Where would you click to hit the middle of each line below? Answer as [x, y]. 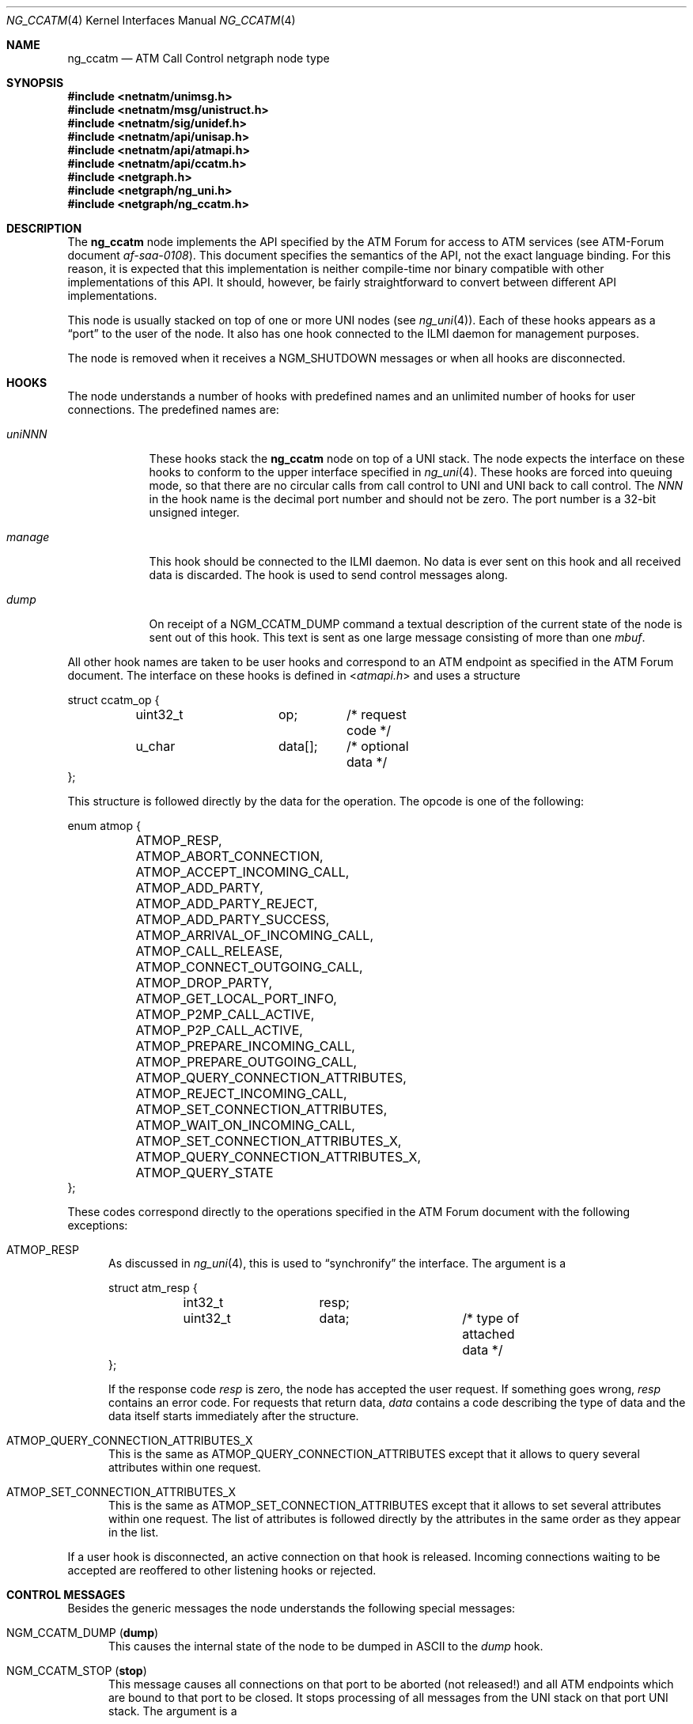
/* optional [377, 746]
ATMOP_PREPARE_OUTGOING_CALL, [246, 1062]
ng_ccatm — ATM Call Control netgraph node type [199, 58]
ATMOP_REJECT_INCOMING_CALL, [241, 1093]
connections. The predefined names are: [173, 409]
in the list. [134, 1532]
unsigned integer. [194, 512]
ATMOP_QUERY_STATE [204, 1173]
